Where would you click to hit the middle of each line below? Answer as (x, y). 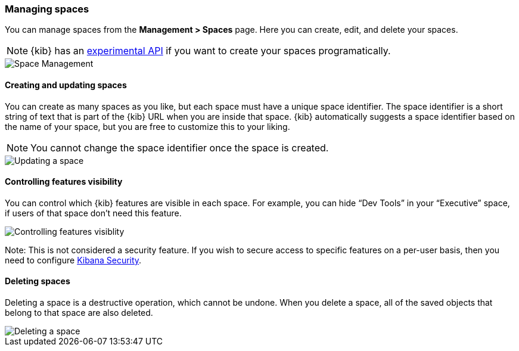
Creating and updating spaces (66, 85)
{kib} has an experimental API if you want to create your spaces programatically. (211, 51)
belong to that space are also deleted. (79, 313)
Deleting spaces (38, 281)
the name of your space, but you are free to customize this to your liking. (147, 126)
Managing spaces (47, 9)
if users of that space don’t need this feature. (93, 213)
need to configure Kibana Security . (73, 260)
